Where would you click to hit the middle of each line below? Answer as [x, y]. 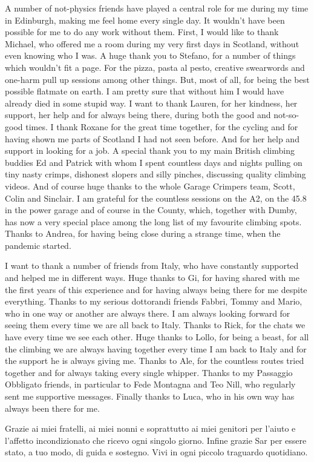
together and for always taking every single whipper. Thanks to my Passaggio [149, 372]
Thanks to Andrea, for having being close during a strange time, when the [143, 233]
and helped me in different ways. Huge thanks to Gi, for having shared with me [152, 278]
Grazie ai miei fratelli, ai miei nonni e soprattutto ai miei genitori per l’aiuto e [150, 428]
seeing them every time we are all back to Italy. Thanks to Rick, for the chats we [155, 325]
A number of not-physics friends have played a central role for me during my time [157, 8]
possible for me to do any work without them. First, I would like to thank [142, 32]
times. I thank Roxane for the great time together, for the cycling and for [162, 126]
